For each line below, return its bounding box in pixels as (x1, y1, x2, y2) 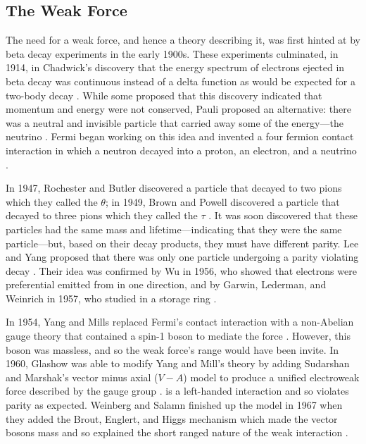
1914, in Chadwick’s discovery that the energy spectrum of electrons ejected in (6, 60, 345, 75)
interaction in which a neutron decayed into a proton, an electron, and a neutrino (6, 142, 357, 157)
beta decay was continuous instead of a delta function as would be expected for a (6, 73, 355, 88)
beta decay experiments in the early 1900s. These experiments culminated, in (6, 46, 339, 61)
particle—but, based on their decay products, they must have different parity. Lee (6, 235, 359, 250)
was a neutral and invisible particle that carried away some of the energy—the (6, 115, 343, 130)
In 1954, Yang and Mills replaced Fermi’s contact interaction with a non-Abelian (6, 314, 354, 329)
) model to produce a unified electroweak (183, 369, 360, 384)
